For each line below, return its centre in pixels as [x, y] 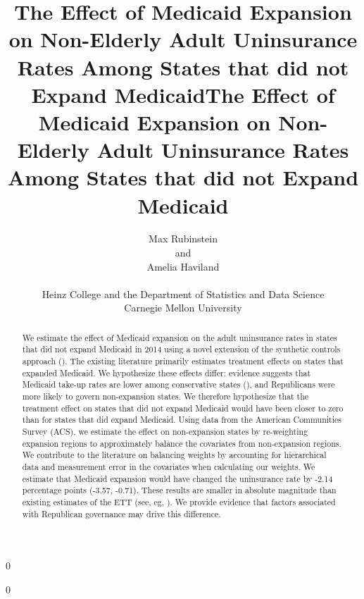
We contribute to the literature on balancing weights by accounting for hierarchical [174, 455]
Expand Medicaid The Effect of [183, 94]
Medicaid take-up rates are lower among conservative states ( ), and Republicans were [178, 384]
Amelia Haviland [183, 266]
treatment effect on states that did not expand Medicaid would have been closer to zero [183, 408]
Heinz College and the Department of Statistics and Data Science [183, 294]
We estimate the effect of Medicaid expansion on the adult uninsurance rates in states [180, 337]
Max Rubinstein [183, 239]
